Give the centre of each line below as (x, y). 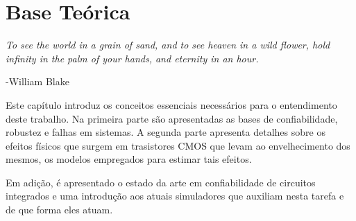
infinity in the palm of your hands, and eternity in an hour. (132, 58)
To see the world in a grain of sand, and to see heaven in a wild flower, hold (168, 45)
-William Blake (37, 81)
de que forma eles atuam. (59, 210)
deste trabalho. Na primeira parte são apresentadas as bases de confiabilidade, (172, 118)
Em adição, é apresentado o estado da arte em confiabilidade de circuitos (161, 182)
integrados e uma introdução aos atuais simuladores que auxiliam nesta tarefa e (175, 196)
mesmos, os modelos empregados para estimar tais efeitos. (129, 159)
